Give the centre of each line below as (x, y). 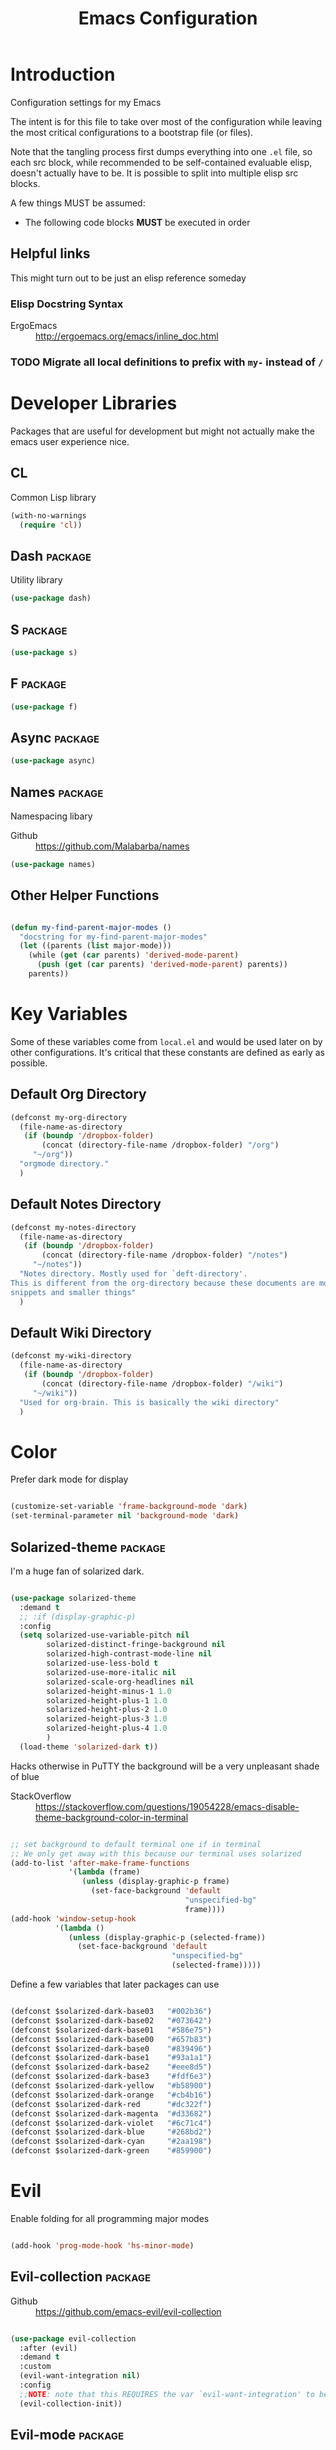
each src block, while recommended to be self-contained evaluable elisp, (161, 162)
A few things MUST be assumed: (78, 203)
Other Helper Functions (85, 895)
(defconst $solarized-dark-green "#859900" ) (111, 2151)
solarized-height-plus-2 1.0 (107, 1710)
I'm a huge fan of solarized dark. (77, 1571)
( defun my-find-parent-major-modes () (91, 927)
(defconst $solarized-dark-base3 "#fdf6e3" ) (111, 2077)
